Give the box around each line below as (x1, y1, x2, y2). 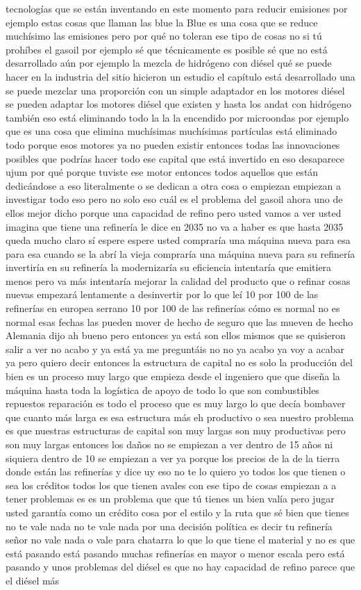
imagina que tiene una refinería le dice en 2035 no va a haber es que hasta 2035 (6, 219, 344, 233)
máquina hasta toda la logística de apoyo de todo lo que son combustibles (6, 382, 319, 397)
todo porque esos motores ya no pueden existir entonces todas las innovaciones (6, 137, 340, 151)
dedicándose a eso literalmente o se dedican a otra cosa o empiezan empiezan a (6, 178, 341, 192)
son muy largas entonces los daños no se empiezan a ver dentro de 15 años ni (6, 437, 333, 451)
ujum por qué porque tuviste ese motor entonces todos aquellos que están (6, 165, 319, 179)
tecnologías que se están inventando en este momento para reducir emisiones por (6, 1, 348, 15)
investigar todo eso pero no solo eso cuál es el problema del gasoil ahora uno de (6, 192, 343, 206)
